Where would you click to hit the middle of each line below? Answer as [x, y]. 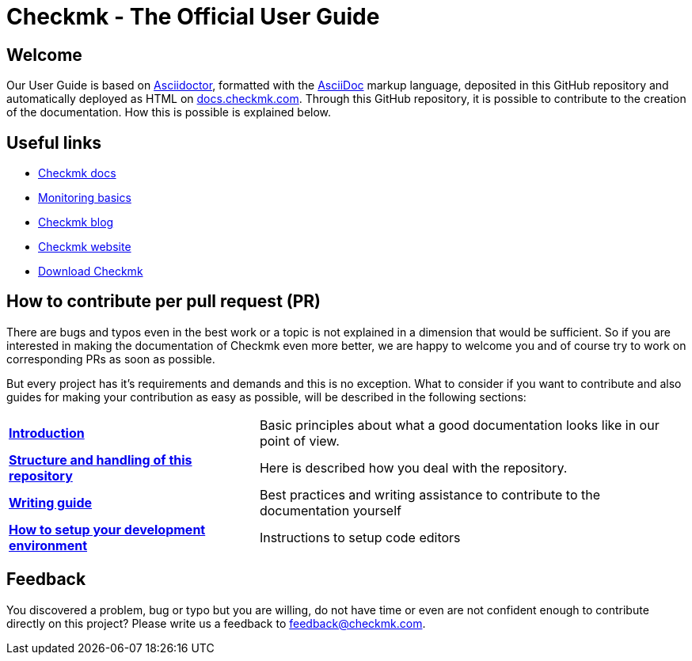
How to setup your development [107, 529]
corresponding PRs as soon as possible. [111, 359]
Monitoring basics [85, 198]
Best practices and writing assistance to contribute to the [430, 494]
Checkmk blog [76, 222]
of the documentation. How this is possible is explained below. [169, 112]
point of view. [299, 441]
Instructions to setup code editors [360, 537]
